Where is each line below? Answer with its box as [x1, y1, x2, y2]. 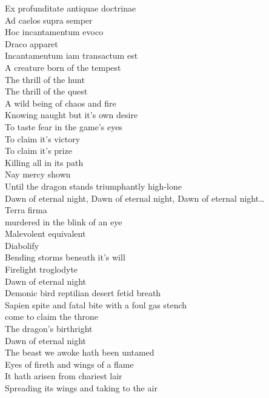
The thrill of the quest [5, 85, 88, 98]
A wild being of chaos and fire [5, 96, 116, 109]
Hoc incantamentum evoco [5, 25, 104, 38]
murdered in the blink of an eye [5, 215, 122, 228]
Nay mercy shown [5, 168, 71, 181]
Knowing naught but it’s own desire [5, 108, 138, 121]
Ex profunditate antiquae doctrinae [5, 2, 136, 14]
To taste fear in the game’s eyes [5, 120, 122, 133]
